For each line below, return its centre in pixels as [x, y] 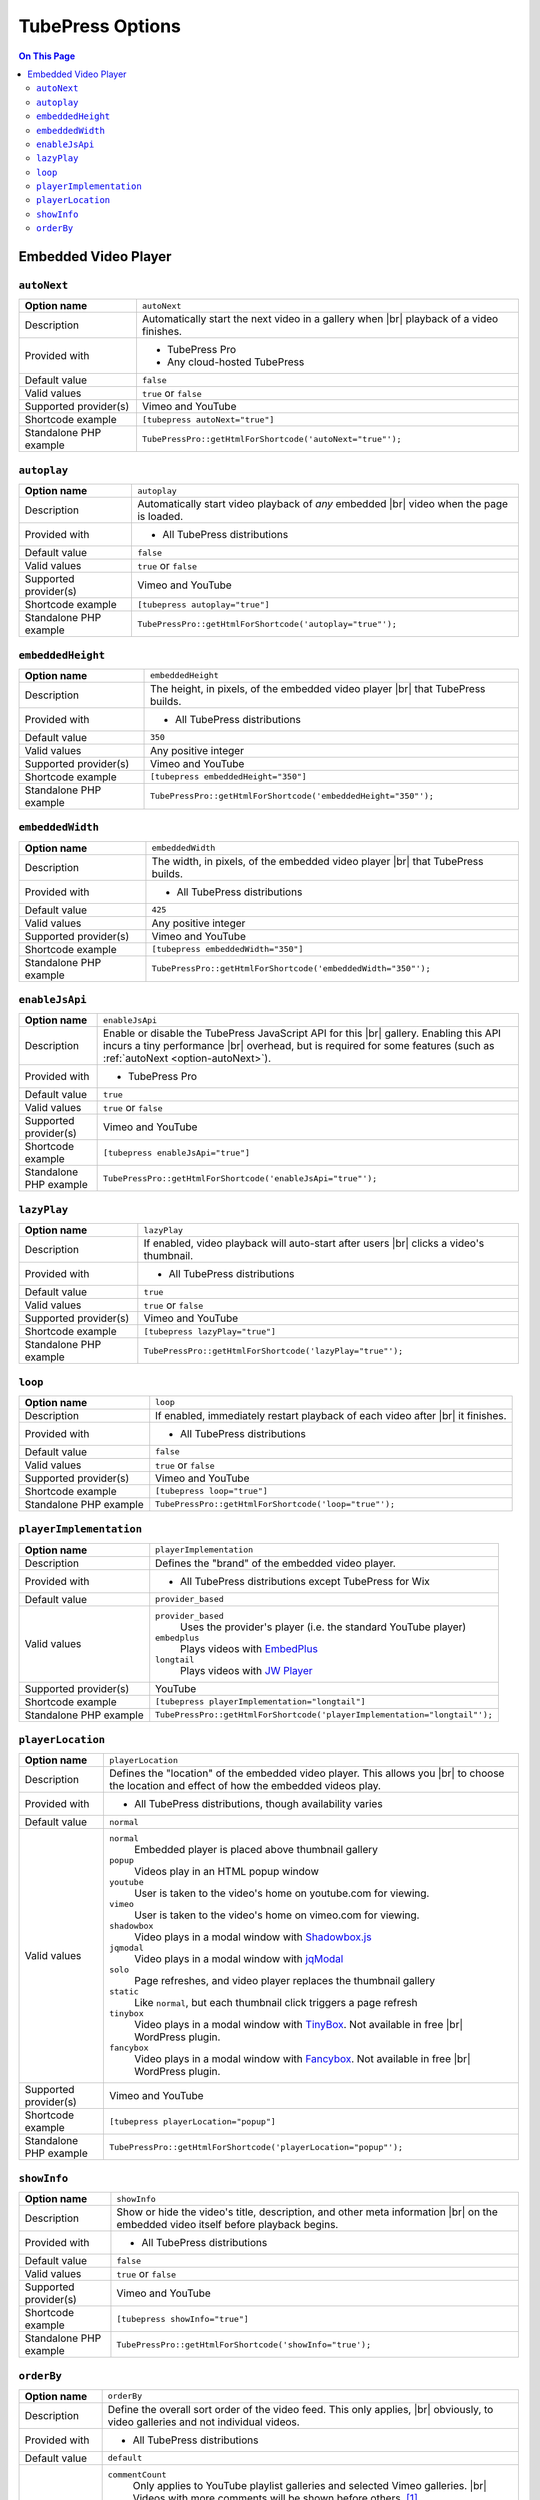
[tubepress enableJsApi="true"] [176, 1152]
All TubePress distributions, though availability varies [258, 1804]
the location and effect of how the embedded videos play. [245, 1786]
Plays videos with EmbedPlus [249, 1648]
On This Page [47, 56]
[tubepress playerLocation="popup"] [192, 2121]
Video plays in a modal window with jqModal [238, 1959]
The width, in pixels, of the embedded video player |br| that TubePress [317, 861]
